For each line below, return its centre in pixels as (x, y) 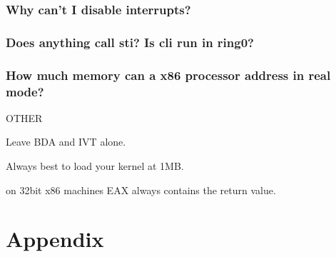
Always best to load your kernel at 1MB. (95, 166)
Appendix (55, 239)
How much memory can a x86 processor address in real (168, 75)
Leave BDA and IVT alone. (66, 142)
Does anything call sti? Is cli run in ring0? (130, 42)
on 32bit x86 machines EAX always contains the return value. (141, 190)
